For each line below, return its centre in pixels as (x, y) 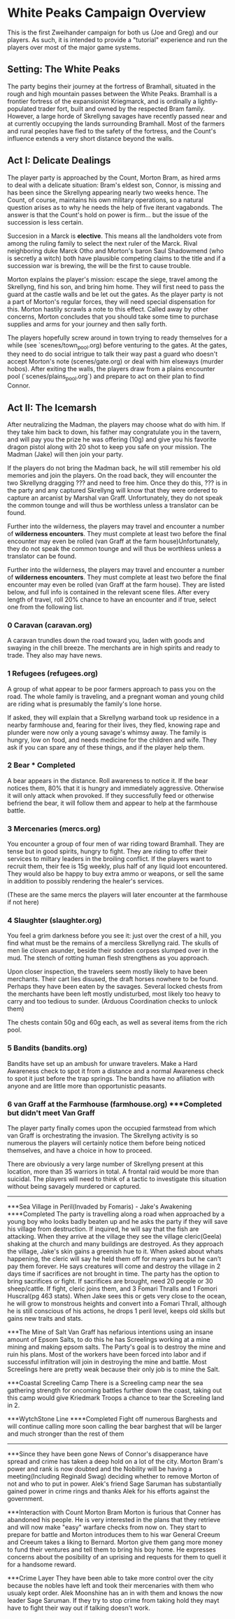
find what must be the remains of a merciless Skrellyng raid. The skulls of (113, 943)
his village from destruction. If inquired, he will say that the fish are (103, 1229)
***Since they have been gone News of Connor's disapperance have (108, 1454)
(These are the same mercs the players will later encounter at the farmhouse (117, 895)
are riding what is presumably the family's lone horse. (85, 704)
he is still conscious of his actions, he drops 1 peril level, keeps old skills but (116, 1311)
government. (26, 1499)
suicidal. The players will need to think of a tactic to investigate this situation (117, 1179)
